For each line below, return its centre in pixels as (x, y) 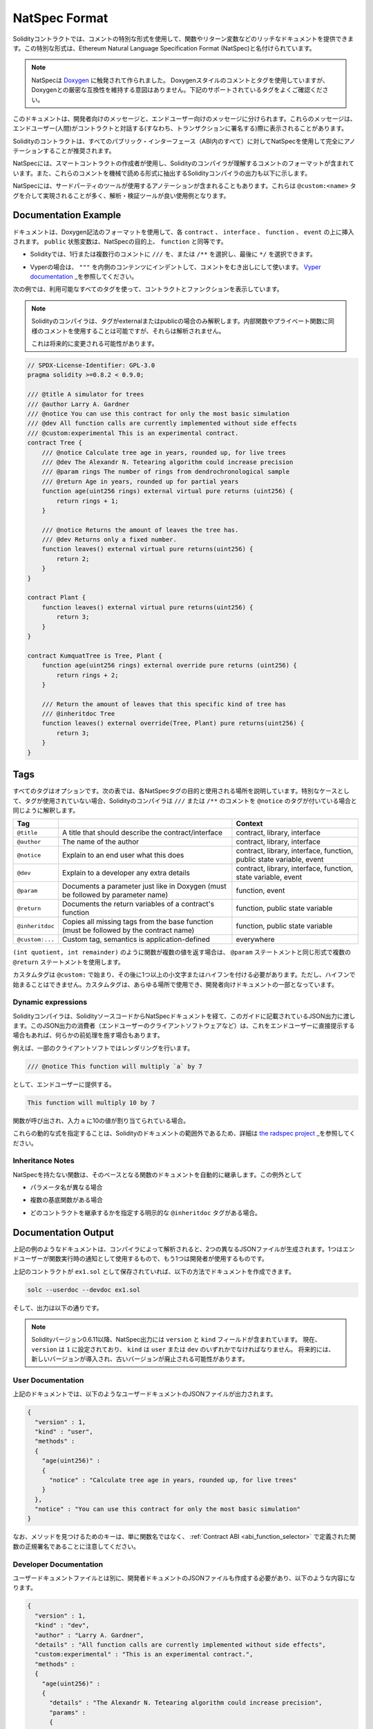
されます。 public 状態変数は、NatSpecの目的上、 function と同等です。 (120, 241)
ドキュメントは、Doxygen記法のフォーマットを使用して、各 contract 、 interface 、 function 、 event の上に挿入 (183, 232)
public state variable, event (280, 860)
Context (249, 824)
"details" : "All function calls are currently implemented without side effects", (180, 1645)
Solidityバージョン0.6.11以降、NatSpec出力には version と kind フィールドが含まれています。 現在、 (176, 1340)
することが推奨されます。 (79, 151)
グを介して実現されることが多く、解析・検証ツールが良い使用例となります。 (121, 195)
